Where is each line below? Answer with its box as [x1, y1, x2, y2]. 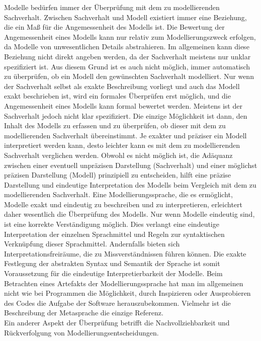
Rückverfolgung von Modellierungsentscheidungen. [4, 327, 159, 337]
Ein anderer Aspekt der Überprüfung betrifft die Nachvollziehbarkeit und [4, 317, 230, 327]
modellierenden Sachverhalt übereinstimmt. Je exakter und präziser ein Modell [4, 130, 247, 140]
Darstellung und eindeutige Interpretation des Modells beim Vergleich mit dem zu [4, 179, 256, 190]
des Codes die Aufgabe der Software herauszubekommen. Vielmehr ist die [4, 297, 231, 308]
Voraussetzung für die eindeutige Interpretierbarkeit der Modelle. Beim [4, 268, 223, 279]
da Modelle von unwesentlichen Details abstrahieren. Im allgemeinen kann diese [4, 41, 249, 52]
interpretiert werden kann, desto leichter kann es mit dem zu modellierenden [4, 140, 240, 150]
